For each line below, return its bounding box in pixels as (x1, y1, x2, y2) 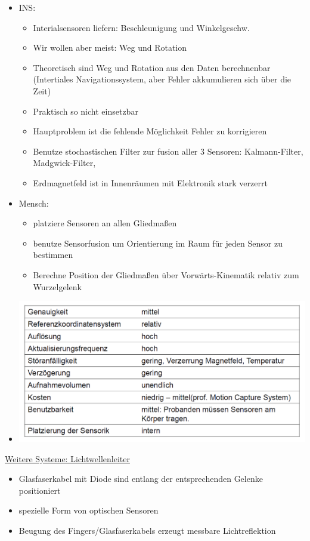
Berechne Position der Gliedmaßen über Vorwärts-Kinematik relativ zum (33, 268, 299, 281)
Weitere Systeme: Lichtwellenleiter (5, 452, 130, 465)
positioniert (18, 484, 61, 496)
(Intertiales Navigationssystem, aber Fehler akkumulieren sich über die (33, 73, 292, 85)
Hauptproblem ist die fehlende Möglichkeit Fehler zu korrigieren (33, 125, 267, 137)
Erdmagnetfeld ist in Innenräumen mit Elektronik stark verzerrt (33, 176, 268, 189)
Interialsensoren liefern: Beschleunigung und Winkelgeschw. (33, 21, 250, 33)
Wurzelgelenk (33, 280, 82, 293)
